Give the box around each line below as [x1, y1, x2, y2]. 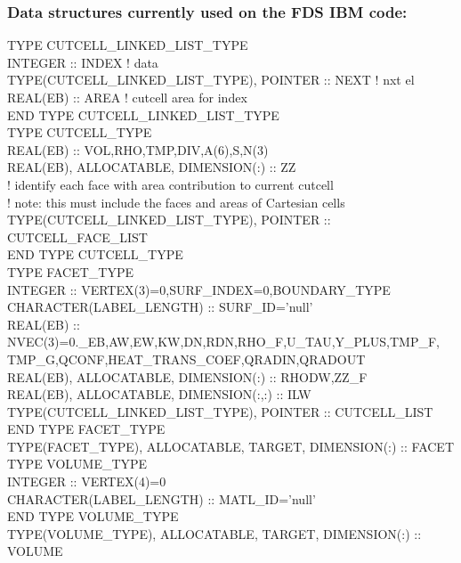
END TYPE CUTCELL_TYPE [7, 245, 183, 264]
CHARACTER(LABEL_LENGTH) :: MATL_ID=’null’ [7, 489, 316, 508]
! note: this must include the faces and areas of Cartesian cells [7, 192, 345, 211]
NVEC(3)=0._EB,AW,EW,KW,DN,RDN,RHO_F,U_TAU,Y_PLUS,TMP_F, [7, 332, 441, 351]
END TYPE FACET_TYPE [7, 420, 166, 438]
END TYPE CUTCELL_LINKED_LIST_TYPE [7, 105, 279, 124]
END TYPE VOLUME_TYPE [7, 507, 179, 526]
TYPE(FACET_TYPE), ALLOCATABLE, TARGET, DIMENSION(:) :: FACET [7, 437, 455, 455]
